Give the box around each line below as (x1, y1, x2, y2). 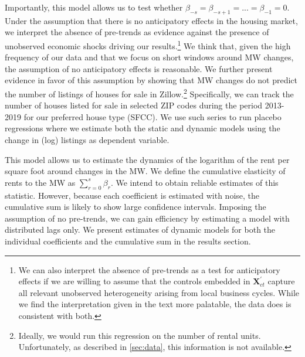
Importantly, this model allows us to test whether (5, 1, 183, 13)
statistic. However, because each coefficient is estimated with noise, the (5, 189, 260, 201)
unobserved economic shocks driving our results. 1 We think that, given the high (5, 38, 291, 52)
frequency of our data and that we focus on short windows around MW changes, (5, 51, 294, 63)
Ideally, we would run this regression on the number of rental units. (18, 329, 261, 341)
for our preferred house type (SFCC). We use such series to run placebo (23, 110, 282, 123)
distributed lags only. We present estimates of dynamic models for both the (5, 223, 276, 236)
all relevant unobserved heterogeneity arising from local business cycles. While (18, 286, 299, 298)
